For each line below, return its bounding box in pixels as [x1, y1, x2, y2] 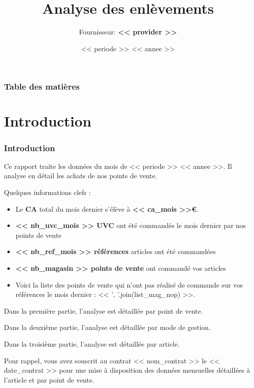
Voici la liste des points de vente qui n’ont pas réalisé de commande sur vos [15, 279, 243, 290]
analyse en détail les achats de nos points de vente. [4, 170, 158, 181]
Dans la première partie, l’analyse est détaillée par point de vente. [4, 305, 203, 316]
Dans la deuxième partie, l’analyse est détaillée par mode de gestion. [4, 322, 211, 332]
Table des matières [4, 80, 80, 93]
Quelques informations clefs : [4, 187, 91, 197]
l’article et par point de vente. [4, 374, 95, 385]
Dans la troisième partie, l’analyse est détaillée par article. [4, 338, 180, 349]
